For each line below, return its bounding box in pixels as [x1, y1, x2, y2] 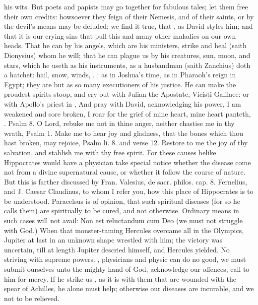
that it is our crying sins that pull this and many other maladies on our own [4, 30, 236, 41]
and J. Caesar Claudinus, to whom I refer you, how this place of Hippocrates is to [4, 186, 254, 196]
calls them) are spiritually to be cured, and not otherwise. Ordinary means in [4, 205, 239, 216]
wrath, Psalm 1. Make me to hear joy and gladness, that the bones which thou [4, 127, 244, 138]
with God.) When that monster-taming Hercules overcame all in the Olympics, [4, 225, 244, 235]
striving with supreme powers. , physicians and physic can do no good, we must [4, 254, 246, 264]
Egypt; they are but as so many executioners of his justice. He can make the [4, 79, 236, 89]
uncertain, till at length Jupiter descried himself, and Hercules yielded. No [4, 244, 230, 254]
